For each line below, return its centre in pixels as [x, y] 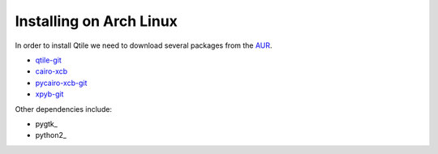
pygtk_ [47, 124]
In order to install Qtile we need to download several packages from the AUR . [144, 45]
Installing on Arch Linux [97, 21]
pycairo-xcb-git [61, 83]
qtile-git [49, 60]
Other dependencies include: [64, 109]
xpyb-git [49, 94]
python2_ [51, 135]
